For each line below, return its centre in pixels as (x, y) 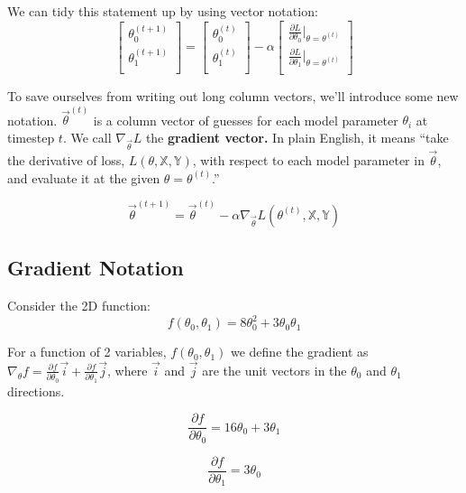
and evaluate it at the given (84, 177)
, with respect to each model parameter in (308, 159)
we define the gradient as (299, 352)
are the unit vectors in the (274, 370)
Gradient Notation (96, 268)
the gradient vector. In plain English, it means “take (297, 137)
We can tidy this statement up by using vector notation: (163, 11)
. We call (87, 137)
